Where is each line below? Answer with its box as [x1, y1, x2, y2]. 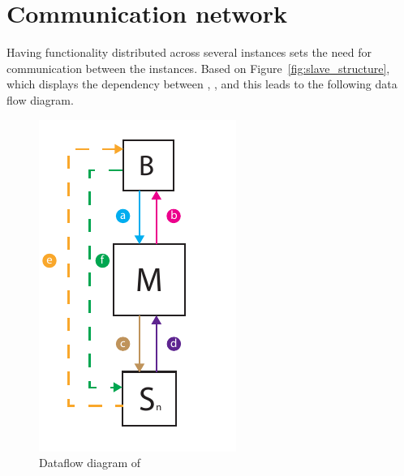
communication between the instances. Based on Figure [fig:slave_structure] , [6, 59, 390, 76]
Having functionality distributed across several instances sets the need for [6, 44, 372, 61]
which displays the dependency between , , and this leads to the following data [6, 75, 398, 92]
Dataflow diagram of [39, 454, 141, 471]
